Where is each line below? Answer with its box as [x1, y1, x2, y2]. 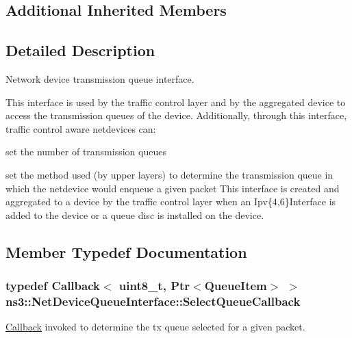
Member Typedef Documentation [5, 241, 247, 262]
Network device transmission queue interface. [5, 71, 194, 86]
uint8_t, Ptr [118, 277, 190, 294]
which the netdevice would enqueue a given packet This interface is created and [5, 181, 340, 195]
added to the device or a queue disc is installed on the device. [5, 207, 264, 222]
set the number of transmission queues [5, 144, 166, 159]
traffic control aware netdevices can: [5, 121, 156, 135]
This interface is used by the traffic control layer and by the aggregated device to [5, 94, 346, 109]
